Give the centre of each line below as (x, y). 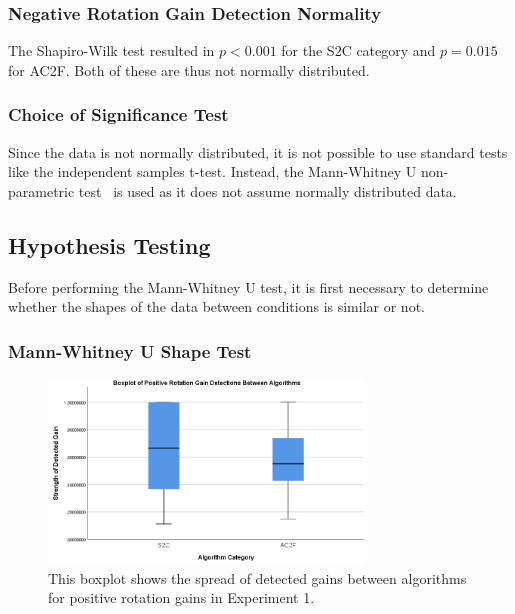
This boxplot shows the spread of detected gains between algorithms (257, 577)
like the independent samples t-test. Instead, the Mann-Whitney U (212, 171)
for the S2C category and (358, 50)
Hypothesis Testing (109, 244)
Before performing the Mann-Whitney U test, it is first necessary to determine (248, 286)
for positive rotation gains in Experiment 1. (181, 597)
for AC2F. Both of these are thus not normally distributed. (189, 69)
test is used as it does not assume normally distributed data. (267, 190)
